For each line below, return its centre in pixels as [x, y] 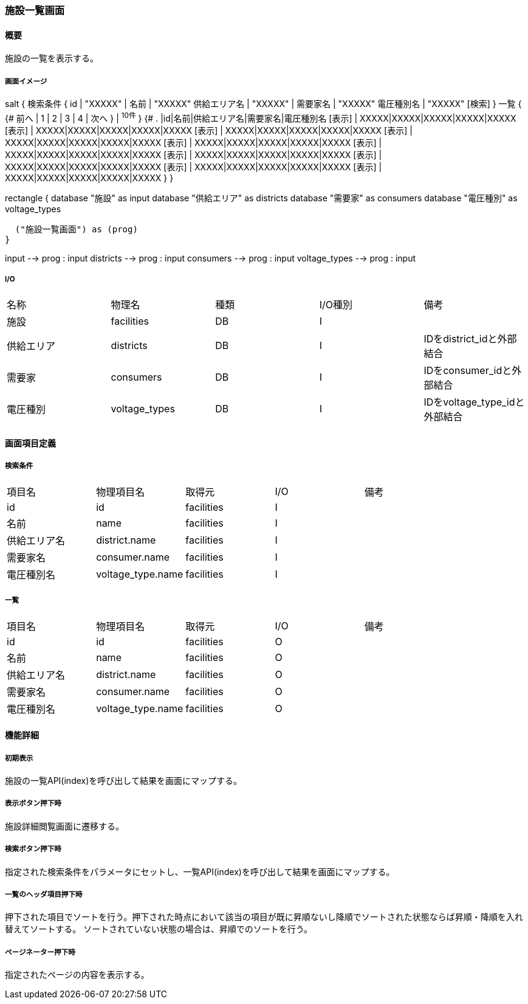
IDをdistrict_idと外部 [470, 339]
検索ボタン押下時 [33, 849]
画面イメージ [26, 81]
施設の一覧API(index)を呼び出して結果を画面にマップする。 [123, 781]
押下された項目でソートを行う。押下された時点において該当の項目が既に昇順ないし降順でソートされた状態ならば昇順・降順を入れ [264, 917]
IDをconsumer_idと [468, 371]
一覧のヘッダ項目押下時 [44, 894]
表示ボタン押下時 [33, 804]
